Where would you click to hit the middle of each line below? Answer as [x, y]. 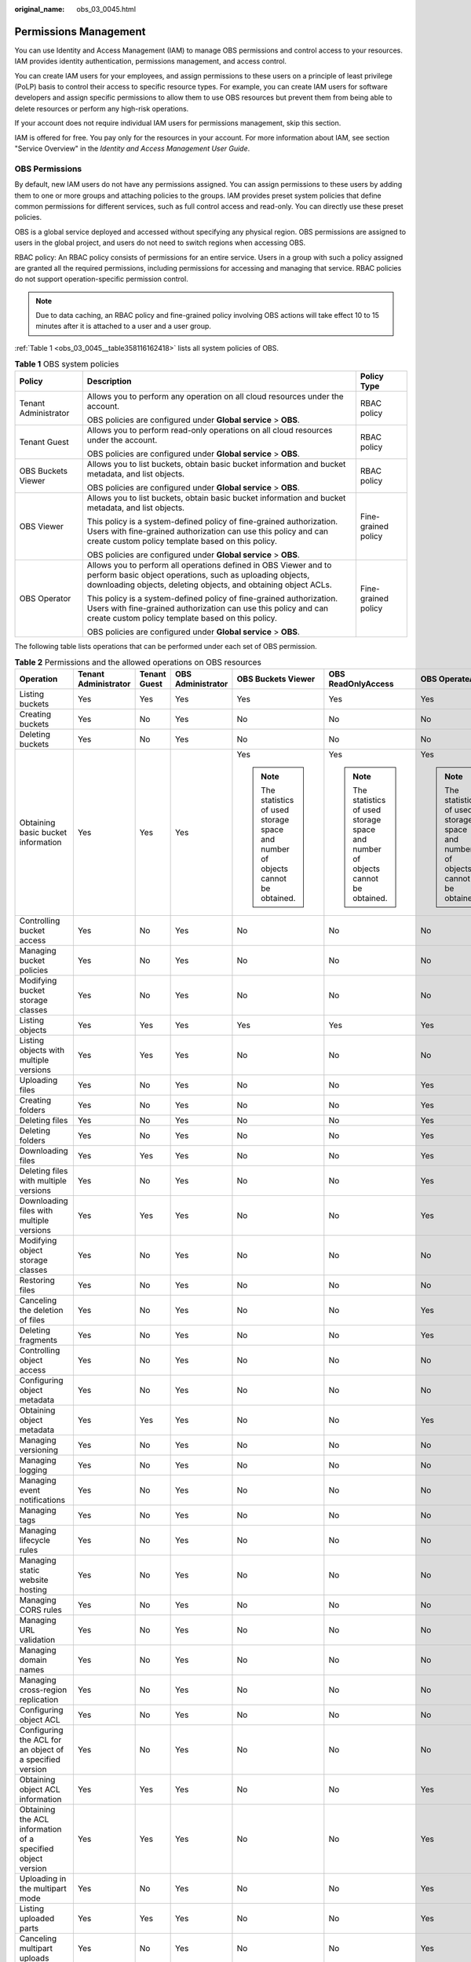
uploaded [37, 1919]
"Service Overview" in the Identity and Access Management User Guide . [132, 148]
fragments [38, 1340]
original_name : [40, 9]
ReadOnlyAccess [361, 684]
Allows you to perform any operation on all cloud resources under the [215, 396]
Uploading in [43, 1879]
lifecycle [35, 1541]
